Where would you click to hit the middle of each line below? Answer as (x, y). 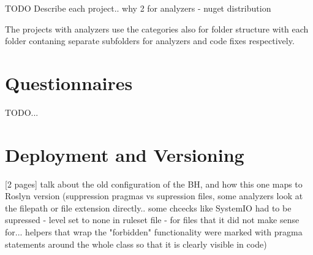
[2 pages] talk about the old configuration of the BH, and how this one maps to (154, 184)
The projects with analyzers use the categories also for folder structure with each (157, 29)
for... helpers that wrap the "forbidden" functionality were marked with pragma (154, 232)
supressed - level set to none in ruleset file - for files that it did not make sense (152, 220)
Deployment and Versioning (125, 154)
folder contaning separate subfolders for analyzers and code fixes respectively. (150, 41)
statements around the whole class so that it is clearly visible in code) (136, 244)
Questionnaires (69, 82)
